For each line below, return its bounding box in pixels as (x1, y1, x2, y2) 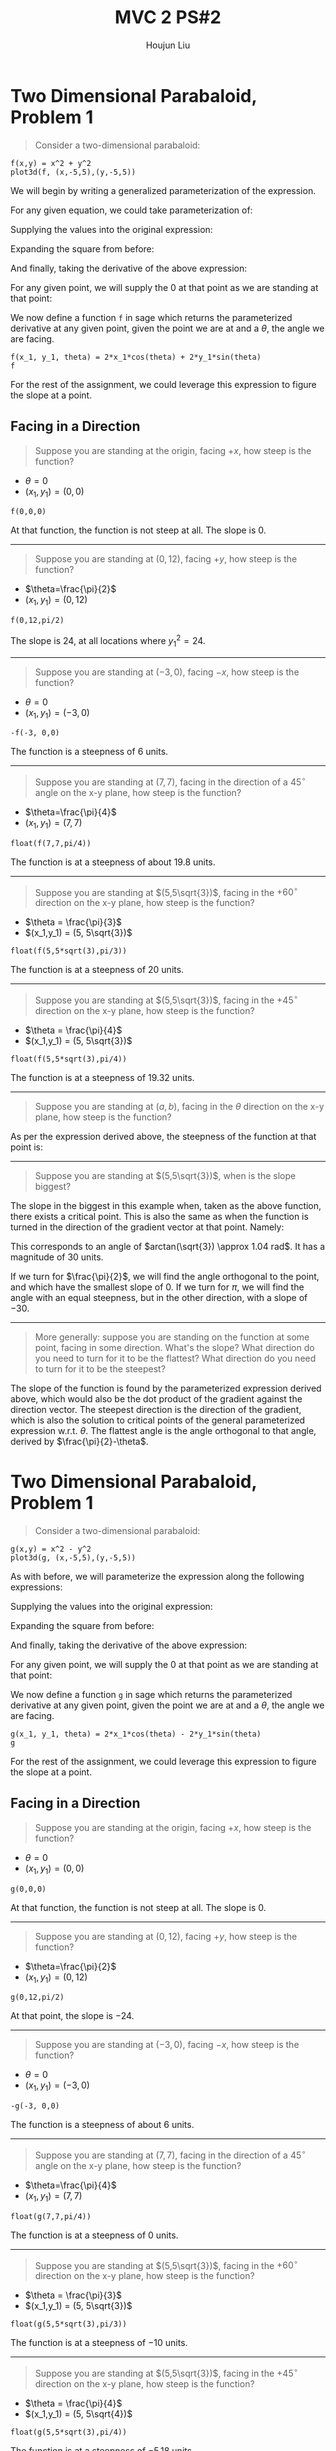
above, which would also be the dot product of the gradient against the (10, 1393, 303, 1405)
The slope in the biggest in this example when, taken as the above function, (10, 1200, 322, 1212)
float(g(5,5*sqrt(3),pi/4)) (10, 2427, 128, 2438)
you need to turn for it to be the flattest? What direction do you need (34, 1352, 317, 1365)
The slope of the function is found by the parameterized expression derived (10, 1382, 322, 1395)
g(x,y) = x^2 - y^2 (10, 1544, 92, 1555)
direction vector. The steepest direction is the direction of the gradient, (10, 1404, 302, 1416)
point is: (10, 1141, 43, 1153)
